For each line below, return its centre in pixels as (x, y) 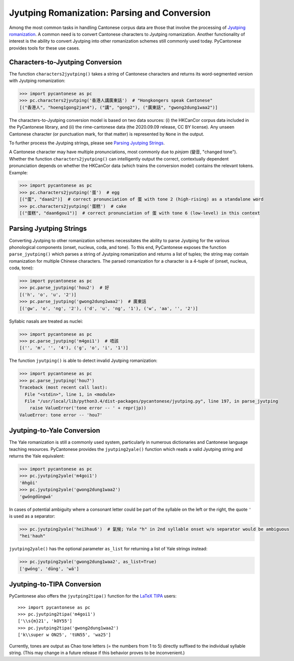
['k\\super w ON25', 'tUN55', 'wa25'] (65, 635)
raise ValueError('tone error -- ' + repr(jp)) (88, 408)
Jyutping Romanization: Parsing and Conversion (110, 13)
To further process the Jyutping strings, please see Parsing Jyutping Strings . (87, 143)
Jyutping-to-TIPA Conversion (55, 584)
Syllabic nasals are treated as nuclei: (46, 321)
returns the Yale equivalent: (37, 456)
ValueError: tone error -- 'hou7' (61, 415)
